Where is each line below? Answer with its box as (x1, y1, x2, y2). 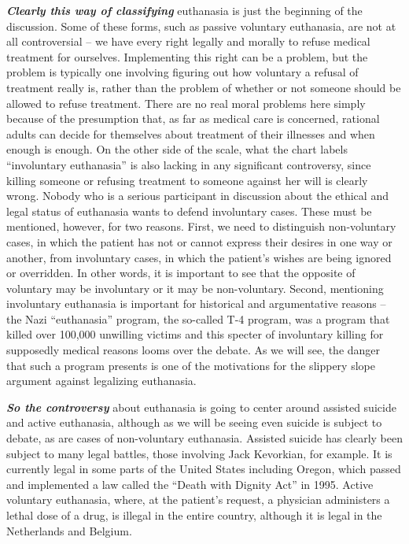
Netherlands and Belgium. (6, 522, 132, 538)
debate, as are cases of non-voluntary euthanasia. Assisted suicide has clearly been (6, 430, 403, 446)
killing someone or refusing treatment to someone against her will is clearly (6, 172, 368, 188)
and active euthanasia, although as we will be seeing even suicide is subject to (6, 414, 382, 431)
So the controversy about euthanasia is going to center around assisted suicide (6, 398, 396, 415)
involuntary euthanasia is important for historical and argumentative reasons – (6, 295, 386, 312)
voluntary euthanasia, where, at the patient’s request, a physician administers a (6, 491, 390, 508)
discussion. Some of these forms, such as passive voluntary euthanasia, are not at (6, 17, 396, 34)
